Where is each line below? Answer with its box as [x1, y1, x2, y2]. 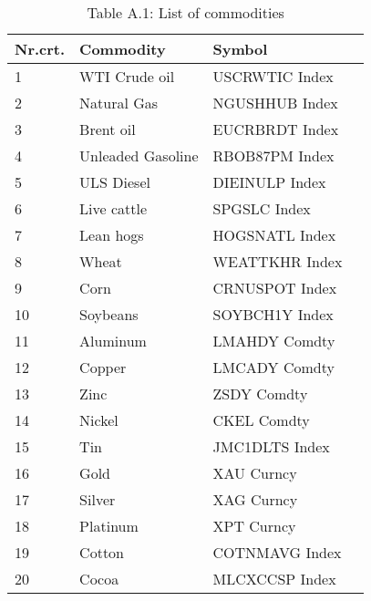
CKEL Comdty [212, 409, 310, 430]
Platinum [79, 515, 139, 536]
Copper [79, 357, 127, 378]
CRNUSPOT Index [212, 277, 337, 298]
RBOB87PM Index [212, 145, 335, 166]
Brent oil [79, 119, 136, 140]
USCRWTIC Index [212, 66, 334, 87]
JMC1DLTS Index [212, 436, 330, 457]
